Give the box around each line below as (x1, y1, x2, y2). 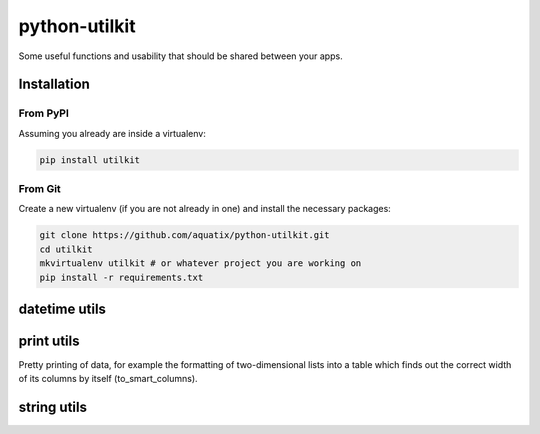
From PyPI (18, 106, 70, 120)
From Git (18, 182, 62, 196)
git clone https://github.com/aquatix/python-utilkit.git (39, 230, 330, 241)
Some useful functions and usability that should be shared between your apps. (18, 50, 344, 62)
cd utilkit (39, 243, 93, 255)
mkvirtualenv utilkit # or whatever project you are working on (39, 258, 362, 269)
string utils (18, 399, 88, 416)
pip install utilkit (39, 154, 140, 165)
